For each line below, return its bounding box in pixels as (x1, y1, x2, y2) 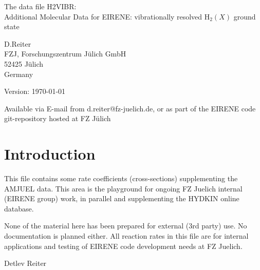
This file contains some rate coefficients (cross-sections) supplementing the (4, 173, 238, 184)
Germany (4, 68, 33, 79)
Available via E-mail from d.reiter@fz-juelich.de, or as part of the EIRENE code (4, 103, 256, 113)
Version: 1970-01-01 (4, 86, 66, 97)
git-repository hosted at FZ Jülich (4, 113, 111, 124)
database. (4, 203, 34, 214)
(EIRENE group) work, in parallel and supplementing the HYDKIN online (4, 193, 239, 204)
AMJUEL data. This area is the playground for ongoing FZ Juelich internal (4, 183, 243, 194)
